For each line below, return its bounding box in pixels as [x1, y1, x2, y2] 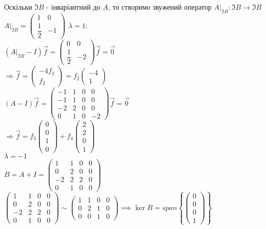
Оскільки [4, 2, 32, 12]
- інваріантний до [46, 2, 100, 12]
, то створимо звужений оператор [108, 2, 212, 12]
